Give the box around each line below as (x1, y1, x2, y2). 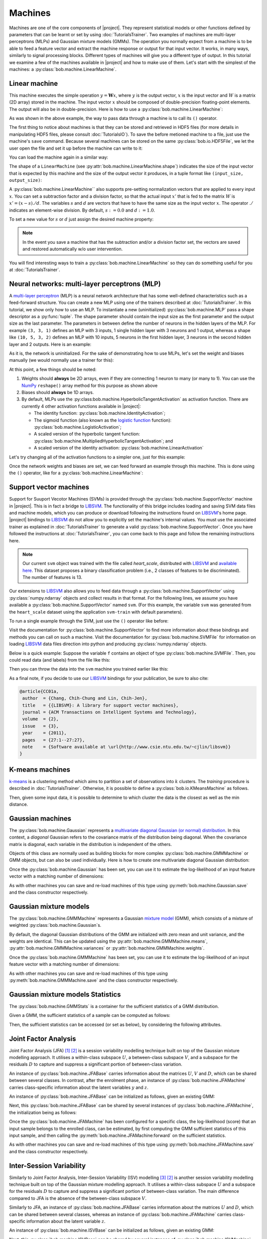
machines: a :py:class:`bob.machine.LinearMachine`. (9, 66, 117, 72)
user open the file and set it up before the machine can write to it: (9, 145, 143, 151)
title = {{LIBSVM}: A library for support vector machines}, (22, 702, 179, 708)
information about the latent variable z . (26, 1218, 106, 1224)
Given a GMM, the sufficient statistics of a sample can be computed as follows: (9, 1013, 171, 1018)
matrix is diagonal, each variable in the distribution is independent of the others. (9, 841, 172, 847)
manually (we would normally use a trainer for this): (9, 357, 114, 363)
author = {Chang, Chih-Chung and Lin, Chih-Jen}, (22, 695, 148, 701)
